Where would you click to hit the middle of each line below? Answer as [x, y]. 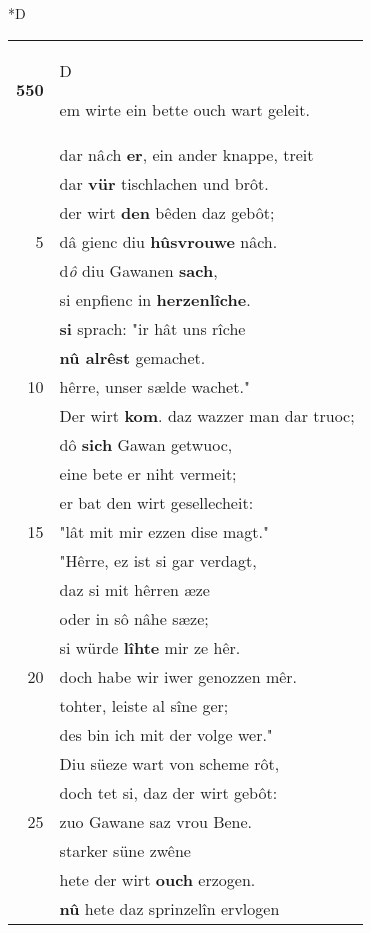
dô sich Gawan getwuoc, [146, 444]
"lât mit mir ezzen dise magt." [164, 531]
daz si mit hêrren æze [134, 589]
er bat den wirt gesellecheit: [156, 502]
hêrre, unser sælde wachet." [154, 386]
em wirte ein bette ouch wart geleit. [184, 109]
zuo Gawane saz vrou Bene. [156, 821]
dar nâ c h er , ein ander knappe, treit [186, 154]
